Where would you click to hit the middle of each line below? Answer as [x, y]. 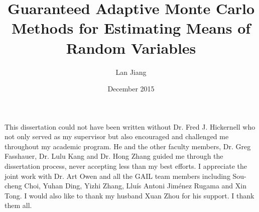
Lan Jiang [131, 72]
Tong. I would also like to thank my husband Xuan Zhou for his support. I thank [129, 195]
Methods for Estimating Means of [131, 28]
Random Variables [131, 47]
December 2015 [131, 89]
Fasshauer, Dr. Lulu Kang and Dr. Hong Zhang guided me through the [114, 156]
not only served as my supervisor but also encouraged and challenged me [117, 136]
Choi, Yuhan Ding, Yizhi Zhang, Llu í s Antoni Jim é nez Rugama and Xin [135, 186]
